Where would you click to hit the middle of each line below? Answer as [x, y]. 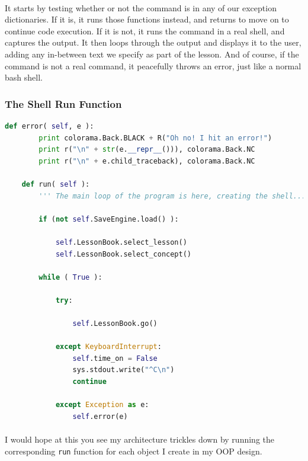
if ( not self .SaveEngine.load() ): [109, 219]
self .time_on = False [115, 358]
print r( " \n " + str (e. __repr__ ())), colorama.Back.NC [147, 150]
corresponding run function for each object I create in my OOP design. [134, 451]
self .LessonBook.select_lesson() [121, 242]
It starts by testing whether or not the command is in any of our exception [141, 7]
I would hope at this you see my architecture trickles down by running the [139, 439]
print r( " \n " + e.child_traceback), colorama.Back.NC [147, 161]
